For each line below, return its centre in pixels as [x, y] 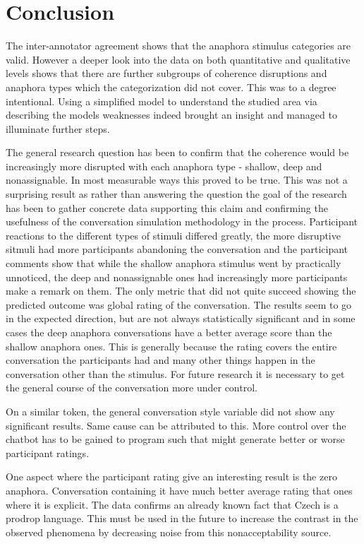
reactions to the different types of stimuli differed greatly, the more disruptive [173, 235]
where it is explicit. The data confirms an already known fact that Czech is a [172, 504]
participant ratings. [48, 453]
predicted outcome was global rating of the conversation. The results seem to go [179, 304]
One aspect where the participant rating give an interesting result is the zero [171, 477]
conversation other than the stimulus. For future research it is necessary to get [175, 373]
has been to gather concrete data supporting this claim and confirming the [167, 207]
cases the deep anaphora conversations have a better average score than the [169, 332]
